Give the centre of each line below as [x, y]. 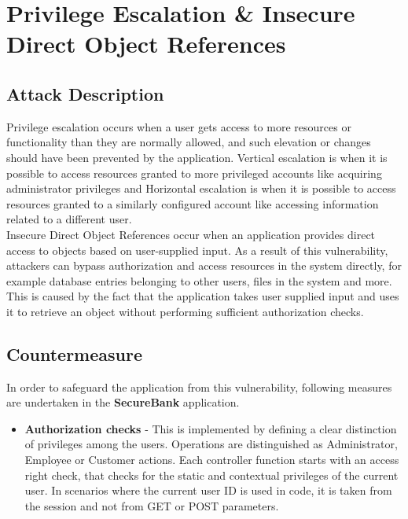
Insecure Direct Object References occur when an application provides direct [191, 234]
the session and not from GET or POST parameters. [152, 505]
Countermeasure [74, 353]
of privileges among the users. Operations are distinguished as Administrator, [211, 444]
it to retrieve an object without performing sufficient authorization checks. [185, 311]
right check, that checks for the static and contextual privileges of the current [211, 475]
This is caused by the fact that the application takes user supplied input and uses [203, 296]
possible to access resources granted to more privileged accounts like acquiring [194, 173]
